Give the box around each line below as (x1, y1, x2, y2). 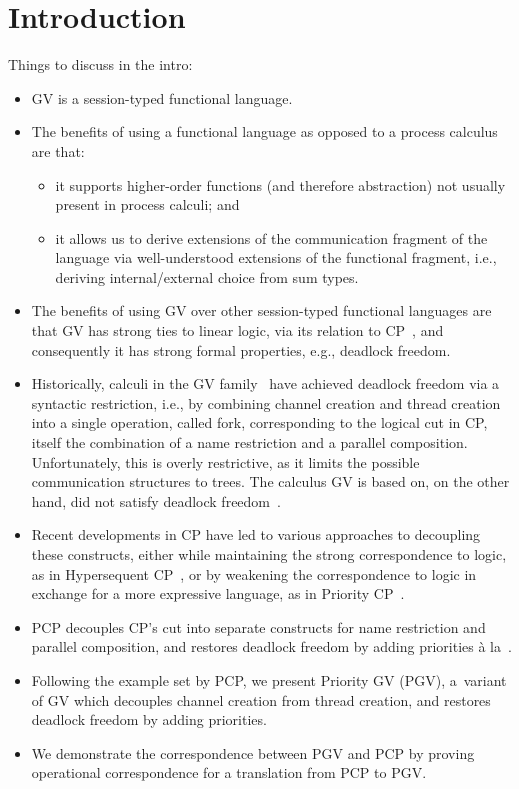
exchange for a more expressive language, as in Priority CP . (31, 583, 405, 604)
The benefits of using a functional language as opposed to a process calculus (31, 121, 498, 142)
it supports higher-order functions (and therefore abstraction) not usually (55, 174, 506, 195)
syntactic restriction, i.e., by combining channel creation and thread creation (31, 392, 501, 413)
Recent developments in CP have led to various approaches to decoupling (31, 524, 481, 545)
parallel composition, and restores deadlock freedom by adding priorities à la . (31, 636, 512, 657)
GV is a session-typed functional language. (31, 87, 293, 108)
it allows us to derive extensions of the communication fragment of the (55, 227, 488, 248)
